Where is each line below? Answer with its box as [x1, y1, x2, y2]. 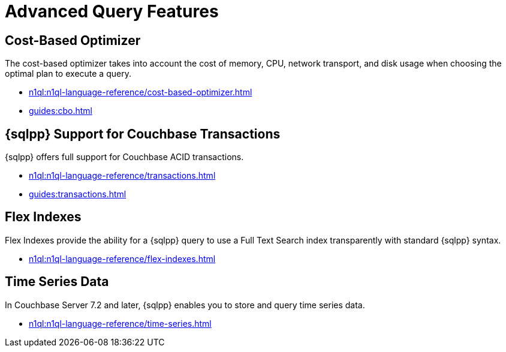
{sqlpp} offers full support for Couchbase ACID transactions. [5, 152, 244, 163]
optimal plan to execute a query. [5, 68, 131, 79]
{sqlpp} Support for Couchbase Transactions [5, 126, 281, 142]
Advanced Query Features [5, 1, 219, 22]
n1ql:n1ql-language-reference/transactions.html [29, 170, 216, 181]
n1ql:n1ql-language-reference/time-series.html [29, 318, 212, 329]
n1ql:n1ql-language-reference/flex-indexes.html [29, 253, 216, 264]
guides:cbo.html [29, 106, 92, 116]
